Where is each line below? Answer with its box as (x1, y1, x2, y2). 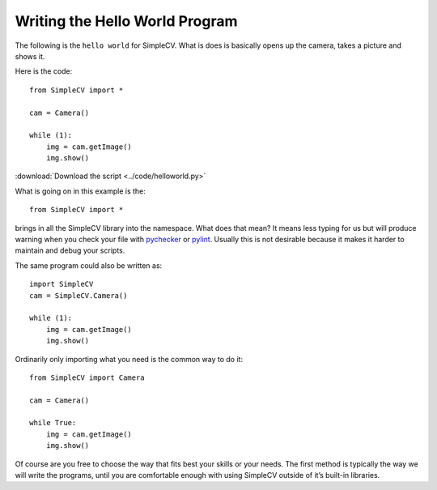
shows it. (15, 51, 45, 61)
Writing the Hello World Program (15, 12, 238, 30)
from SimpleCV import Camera (29, 373, 145, 382)
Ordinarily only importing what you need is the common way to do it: (15, 354, 243, 364)
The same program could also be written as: (15, 260, 163, 271)
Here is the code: (15, 66, 73, 76)
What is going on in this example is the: (15, 186, 146, 196)
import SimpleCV (29, 279, 94, 289)
